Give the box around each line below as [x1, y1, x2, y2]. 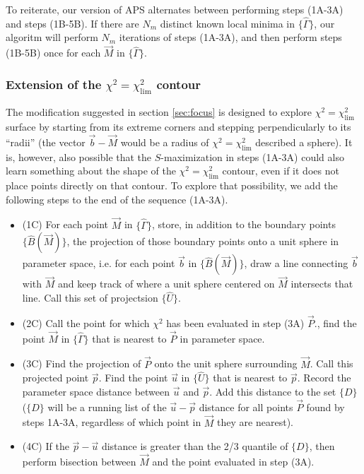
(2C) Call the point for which [22, 316, 150, 331]
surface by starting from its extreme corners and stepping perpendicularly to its [6, 119, 351, 134]
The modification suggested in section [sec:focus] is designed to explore [6, 105, 312, 119]
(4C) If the [22, 439, 69, 454]
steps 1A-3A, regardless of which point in [22, 415, 201, 429]
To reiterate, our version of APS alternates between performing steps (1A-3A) [6, 2, 344, 16]
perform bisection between [22, 454, 136, 469]
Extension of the [6, 75, 102, 93]
